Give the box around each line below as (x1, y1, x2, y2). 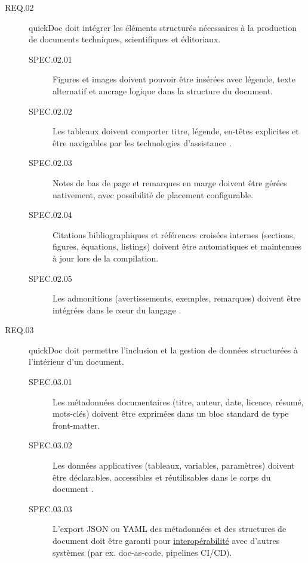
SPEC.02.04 (29, 208, 72, 221)
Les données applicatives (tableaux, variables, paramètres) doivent (53, 459, 295, 472)
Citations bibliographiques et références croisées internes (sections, (53, 228, 295, 241)
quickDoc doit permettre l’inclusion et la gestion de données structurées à (29, 343, 298, 356)
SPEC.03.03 (29, 502, 72, 515)
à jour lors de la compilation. (53, 251, 159, 264)
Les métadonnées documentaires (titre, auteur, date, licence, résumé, (53, 395, 304, 408)
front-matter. (53, 419, 100, 431)
